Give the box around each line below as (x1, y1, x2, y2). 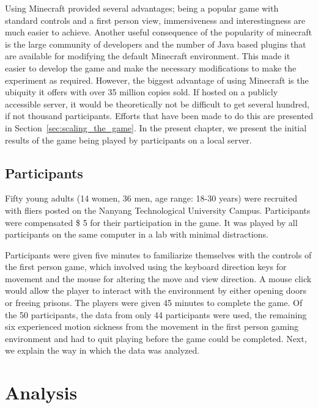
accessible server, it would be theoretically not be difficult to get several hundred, (5, 97, 309, 110)
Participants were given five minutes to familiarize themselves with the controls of (5, 248, 312, 261)
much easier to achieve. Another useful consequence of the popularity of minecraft (5, 26, 312, 38)
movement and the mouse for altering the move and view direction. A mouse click (5, 272, 312, 285)
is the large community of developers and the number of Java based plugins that (5, 37, 306, 50)
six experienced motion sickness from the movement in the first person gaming (5, 320, 299, 333)
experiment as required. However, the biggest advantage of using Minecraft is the (5, 73, 309, 86)
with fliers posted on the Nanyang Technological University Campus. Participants (5, 203, 311, 216)
